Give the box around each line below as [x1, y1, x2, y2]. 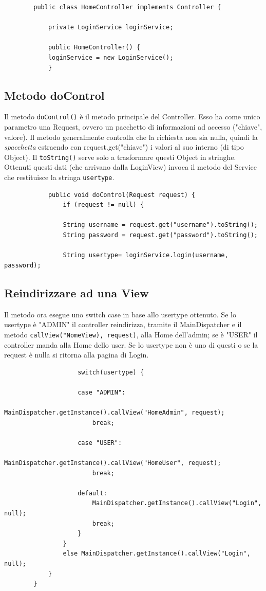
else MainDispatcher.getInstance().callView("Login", [63, 550, 251, 558]
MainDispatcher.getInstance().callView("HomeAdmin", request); [4, 409, 225, 417]
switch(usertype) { [78, 368, 144, 376]
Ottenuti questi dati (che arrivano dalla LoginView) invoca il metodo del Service [4, 162, 257, 172]
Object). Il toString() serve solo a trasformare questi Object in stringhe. [4, 151, 236, 162]
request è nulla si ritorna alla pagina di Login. [4, 349, 149, 360]
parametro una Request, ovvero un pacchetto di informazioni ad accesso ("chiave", [4, 121, 262, 132]
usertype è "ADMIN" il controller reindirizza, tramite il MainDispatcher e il [4, 319, 242, 330]
